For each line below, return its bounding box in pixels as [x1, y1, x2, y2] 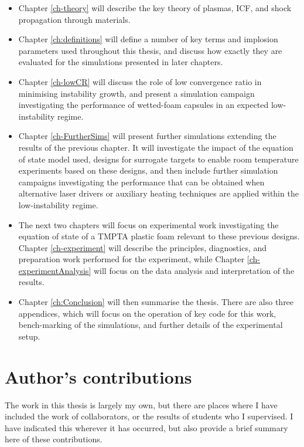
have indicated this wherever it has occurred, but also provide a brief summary [5, 421, 288, 434]
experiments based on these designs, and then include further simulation [18, 164, 278, 177]
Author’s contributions [5, 364, 192, 388]
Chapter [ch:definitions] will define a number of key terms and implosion [18, 33, 278, 45]
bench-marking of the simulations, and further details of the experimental [18, 319, 283, 331]
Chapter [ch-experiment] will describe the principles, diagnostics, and [18, 241, 267, 253]
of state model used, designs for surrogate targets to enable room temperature [18, 153, 299, 165]
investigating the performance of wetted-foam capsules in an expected [18, 99, 269, 111]
